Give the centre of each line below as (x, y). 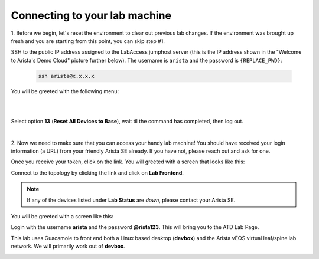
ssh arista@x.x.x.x (66, 76)
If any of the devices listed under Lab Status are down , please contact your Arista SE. (131, 200)
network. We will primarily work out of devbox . (68, 246)
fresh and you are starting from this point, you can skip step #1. (88, 41)
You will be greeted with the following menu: (65, 91)
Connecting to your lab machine (91, 15)
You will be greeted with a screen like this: (62, 216)
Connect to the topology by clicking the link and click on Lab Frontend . (97, 173)
